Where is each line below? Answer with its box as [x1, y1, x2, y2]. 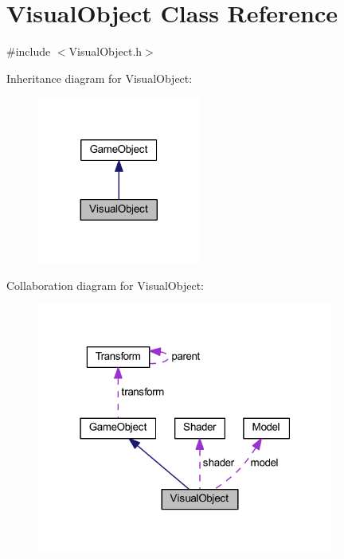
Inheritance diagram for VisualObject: [6, 69, 193, 86]
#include [6, 43, 51, 60]
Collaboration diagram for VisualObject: [6, 276, 204, 293]
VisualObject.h [68, 43, 143, 60]
